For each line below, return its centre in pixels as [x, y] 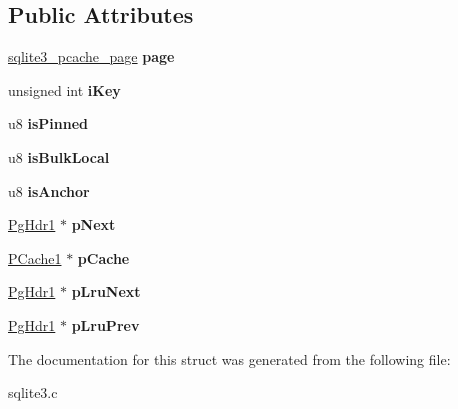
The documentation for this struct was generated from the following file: [229, 358]
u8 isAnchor [49, 190]
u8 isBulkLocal [59, 156]
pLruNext [106, 291]
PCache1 [35, 257]
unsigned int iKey [64, 89]
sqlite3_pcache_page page [91, 56]
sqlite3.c [33, 392]
